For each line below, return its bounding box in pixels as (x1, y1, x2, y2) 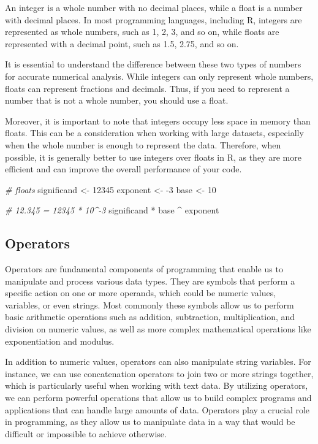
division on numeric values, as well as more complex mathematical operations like (5, 323, 311, 335)
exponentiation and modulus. (5, 334, 115, 347)
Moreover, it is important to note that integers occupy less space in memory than (5, 114, 311, 127)
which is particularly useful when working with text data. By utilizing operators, (5, 379, 308, 392)
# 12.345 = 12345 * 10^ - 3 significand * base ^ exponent (5, 204, 219, 216)
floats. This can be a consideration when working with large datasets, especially (5, 126, 304, 139)
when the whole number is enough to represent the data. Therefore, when (5, 138, 281, 151)
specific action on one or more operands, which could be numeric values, (5, 286, 276, 299)
